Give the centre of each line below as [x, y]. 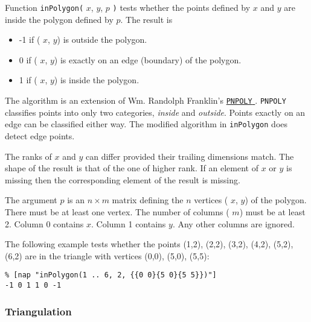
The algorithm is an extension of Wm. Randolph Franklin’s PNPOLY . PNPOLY [146, 100]
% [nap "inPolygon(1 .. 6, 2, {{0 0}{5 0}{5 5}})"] [111, 275]
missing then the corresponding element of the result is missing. [123, 179]
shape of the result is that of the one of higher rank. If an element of [132, 168]
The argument [31, 200]
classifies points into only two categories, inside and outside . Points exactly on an [155, 112]
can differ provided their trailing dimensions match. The [190, 156]
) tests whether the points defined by [181, 7]
